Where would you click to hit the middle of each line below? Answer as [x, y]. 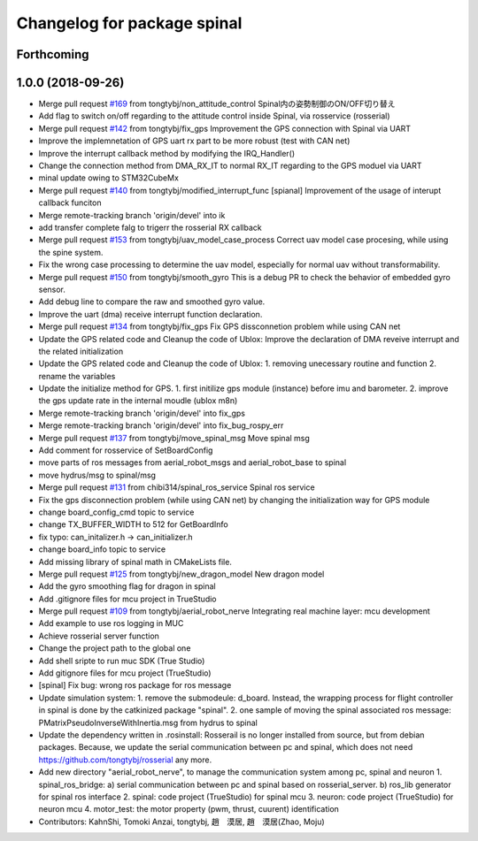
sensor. [52, 289]
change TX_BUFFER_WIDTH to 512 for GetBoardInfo [134, 524]
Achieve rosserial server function [99, 636]
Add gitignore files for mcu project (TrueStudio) [125, 673]
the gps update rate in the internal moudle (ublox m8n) [138, 401]
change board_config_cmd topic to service [116, 512]
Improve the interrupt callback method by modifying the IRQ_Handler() [167, 153]
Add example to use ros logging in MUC [111, 623]
